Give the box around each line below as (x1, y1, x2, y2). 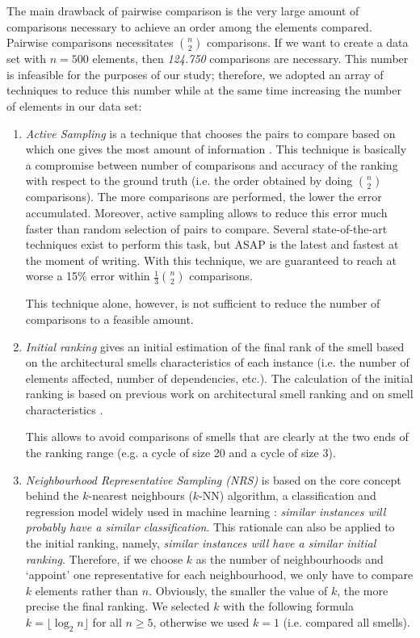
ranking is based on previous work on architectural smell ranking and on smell (25, 385, 414, 402)
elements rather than (35, 581, 139, 598)
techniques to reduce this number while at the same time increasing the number (6, 82, 401, 99)
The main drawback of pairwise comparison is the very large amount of (6, 2, 359, 19)
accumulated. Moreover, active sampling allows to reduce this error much (25, 204, 388, 220)
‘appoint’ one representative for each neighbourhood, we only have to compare (25, 566, 414, 583)
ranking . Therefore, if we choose (25, 550, 183, 567)
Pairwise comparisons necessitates (6, 34, 174, 51)
